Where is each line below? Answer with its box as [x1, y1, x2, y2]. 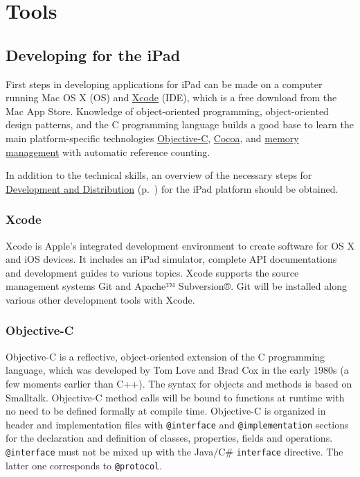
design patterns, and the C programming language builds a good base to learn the [6, 117, 354, 132]
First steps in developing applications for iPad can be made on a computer [6, 76, 323, 91]
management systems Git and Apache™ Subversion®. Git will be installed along [6, 279, 347, 293]
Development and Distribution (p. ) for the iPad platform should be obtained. [6, 181, 339, 196]
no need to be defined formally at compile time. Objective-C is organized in [6, 404, 326, 418]
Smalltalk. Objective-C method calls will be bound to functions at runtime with [6, 390, 345, 404]
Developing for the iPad [6, 44, 181, 65]
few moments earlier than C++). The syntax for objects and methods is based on [6, 376, 352, 390]
